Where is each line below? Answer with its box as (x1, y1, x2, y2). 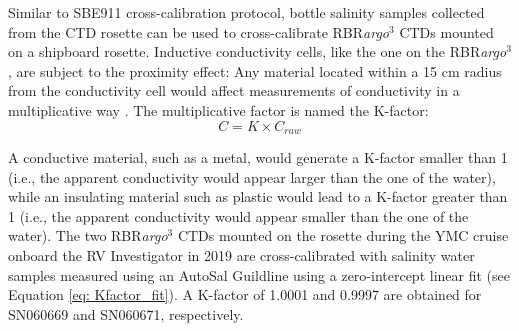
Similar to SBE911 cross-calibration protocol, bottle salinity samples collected (8, 2, 485, 22)
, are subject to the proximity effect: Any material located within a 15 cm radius (8, 60, 502, 81)
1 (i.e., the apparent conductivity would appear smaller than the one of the (8, 205, 469, 226)
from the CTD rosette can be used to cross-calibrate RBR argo (8, 21, 390, 42)
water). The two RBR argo (8, 225, 168, 246)
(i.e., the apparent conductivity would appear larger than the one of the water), (8, 166, 496, 187)
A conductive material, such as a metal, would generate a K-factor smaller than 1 (8, 147, 508, 168)
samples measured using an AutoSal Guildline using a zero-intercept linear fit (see (8, 264, 510, 285)
